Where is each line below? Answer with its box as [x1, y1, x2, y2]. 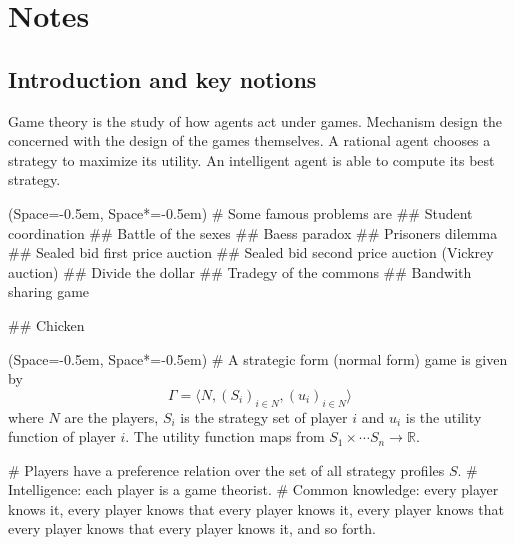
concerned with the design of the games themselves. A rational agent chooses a [8, 130, 491, 151]
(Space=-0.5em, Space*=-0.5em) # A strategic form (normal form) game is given [8, 348, 508, 369]
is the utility [405, 406, 482, 427]
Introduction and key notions [8, 63, 317, 94]
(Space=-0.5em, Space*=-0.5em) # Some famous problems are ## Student [8, 202, 473, 223]
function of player [8, 426, 116, 447]
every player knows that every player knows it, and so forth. [8, 518, 376, 539]
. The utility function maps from [125, 426, 325, 447]
